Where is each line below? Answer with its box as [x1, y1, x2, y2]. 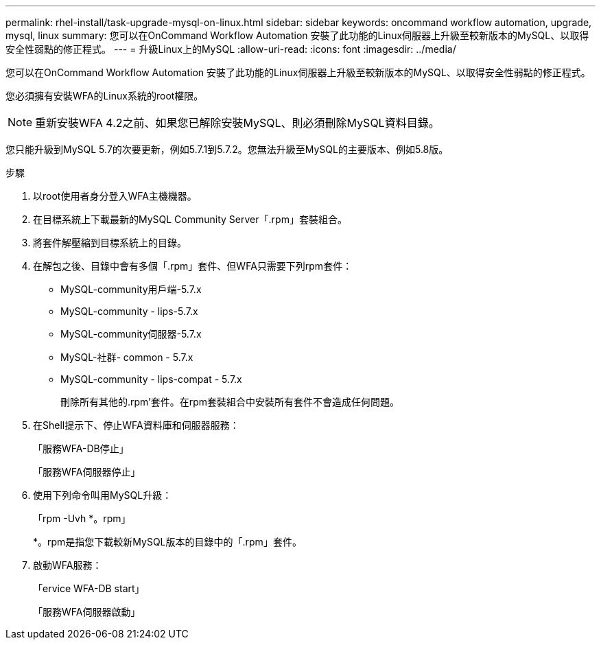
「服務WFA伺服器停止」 [33, 466, 141, 478]
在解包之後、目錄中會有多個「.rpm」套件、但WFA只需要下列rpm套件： [33, 260, 353, 272]
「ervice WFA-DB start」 [33, 583, 145, 594]
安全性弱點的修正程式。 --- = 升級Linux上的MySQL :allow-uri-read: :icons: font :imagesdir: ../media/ [5, 43, 456, 55]
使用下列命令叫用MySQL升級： [33, 489, 172, 501]
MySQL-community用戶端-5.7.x [60, 283, 202, 295]
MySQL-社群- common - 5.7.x [60, 351, 193, 363]
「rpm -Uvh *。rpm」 [33, 513, 131, 524]
